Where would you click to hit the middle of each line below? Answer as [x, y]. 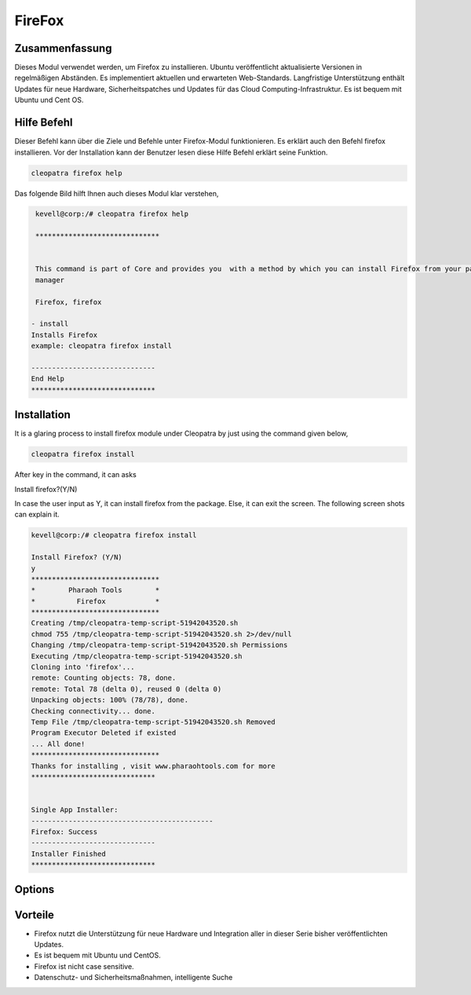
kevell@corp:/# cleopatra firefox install [114, 535]
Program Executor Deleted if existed [104, 733]
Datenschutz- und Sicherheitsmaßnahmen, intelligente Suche [133, 978]
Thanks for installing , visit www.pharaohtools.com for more [153, 766]
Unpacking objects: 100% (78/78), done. [110, 700]
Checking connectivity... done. [93, 711]
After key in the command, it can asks [75, 475]
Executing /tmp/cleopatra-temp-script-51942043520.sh [137, 656]
